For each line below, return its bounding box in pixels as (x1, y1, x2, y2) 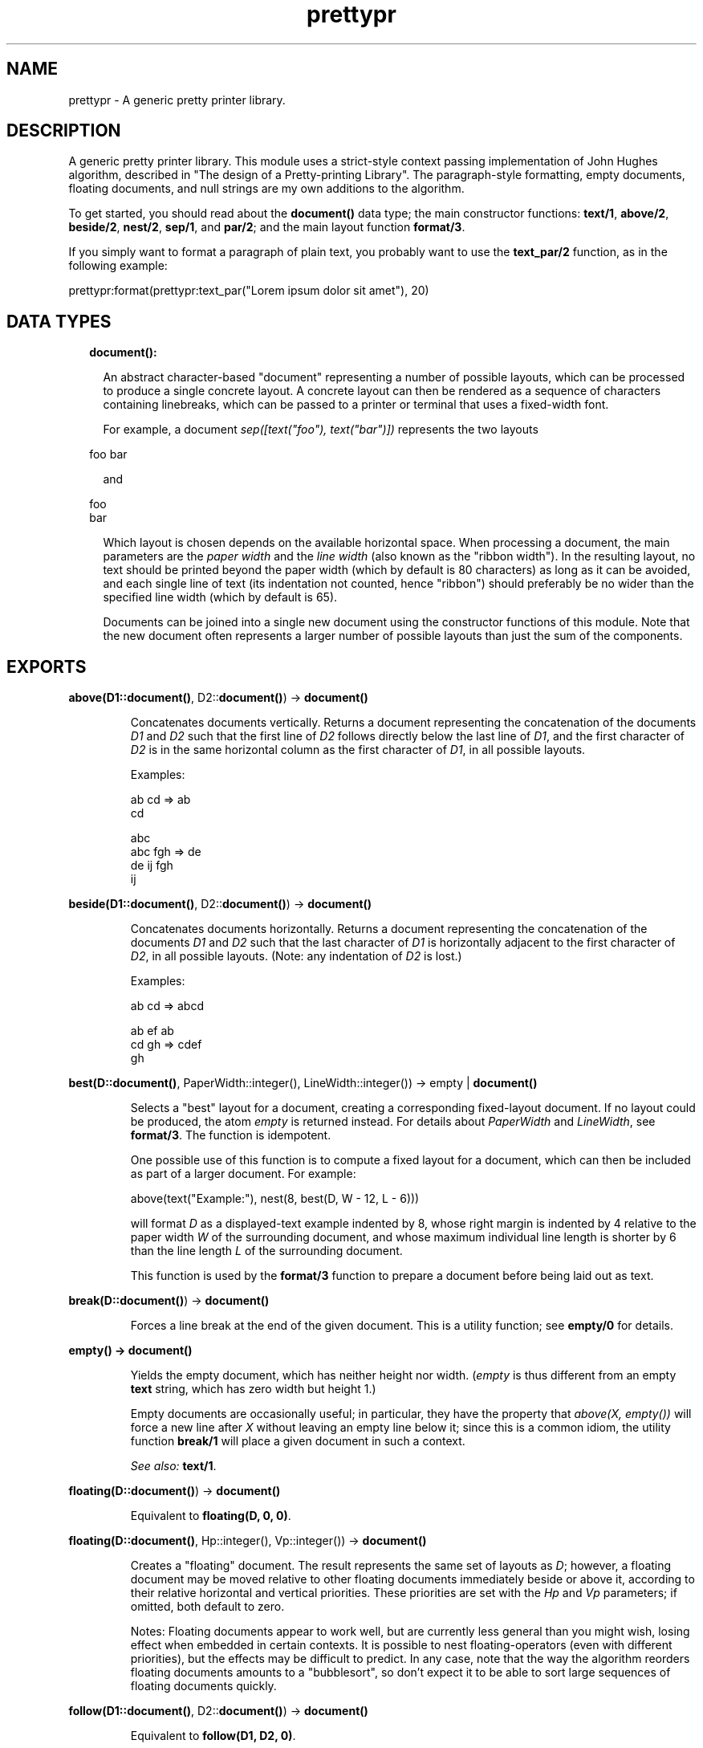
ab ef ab (130, 1024, 174, 1038)
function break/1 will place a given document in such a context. (130, 1434, 465, 1449)
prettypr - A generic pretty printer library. (68, 92, 286, 107)
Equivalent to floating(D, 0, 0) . (130, 1509, 291, 1523)
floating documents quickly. (130, 1679, 277, 1693)
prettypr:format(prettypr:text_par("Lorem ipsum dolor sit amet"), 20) (68, 283, 429, 298)
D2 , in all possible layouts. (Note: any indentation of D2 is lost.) (130, 949, 462, 964)
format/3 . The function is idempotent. (130, 1128, 331, 1143)
